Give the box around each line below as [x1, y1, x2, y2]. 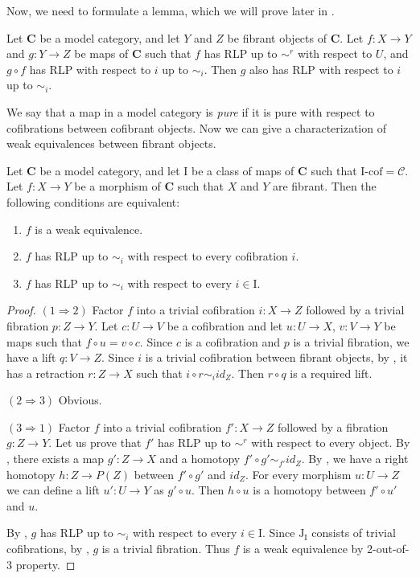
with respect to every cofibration [127, 248, 288, 264]
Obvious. [58, 391, 102, 408]
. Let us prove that [48, 434, 142, 451]
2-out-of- [367, 540, 410, 557]
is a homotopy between [253, 482, 366, 498]
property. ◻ [15, 555, 76, 572]
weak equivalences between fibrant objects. [6, 135, 216, 152]
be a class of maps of [191, 162, 294, 178]
